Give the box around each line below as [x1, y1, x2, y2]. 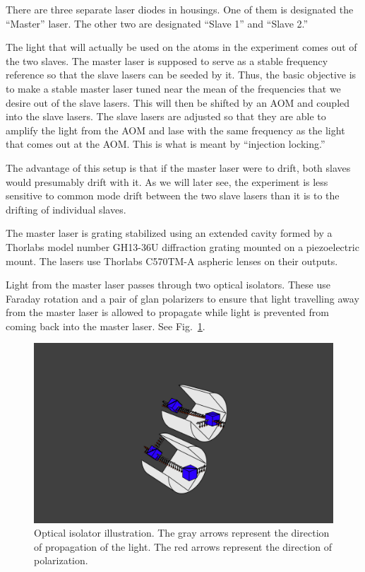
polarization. [34, 553, 88, 568]
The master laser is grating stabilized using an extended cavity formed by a [6, 226, 333, 240]
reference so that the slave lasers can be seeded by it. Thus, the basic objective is [6, 67, 357, 82]
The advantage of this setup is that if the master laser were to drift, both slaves [6, 160, 351, 175]
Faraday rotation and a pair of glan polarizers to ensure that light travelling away [6, 291, 359, 305]
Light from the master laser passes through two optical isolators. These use [6, 277, 330, 292]
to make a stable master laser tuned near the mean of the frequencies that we [6, 81, 341, 95]
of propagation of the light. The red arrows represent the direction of [34, 539, 333, 554]
